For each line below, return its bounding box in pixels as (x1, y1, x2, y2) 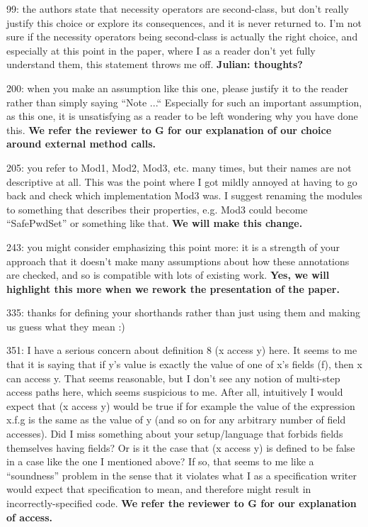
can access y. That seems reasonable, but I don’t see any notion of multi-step (6, 370, 340, 385)
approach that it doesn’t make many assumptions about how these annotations (6, 253, 350, 268)
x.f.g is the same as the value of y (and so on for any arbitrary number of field (6, 412, 346, 427)
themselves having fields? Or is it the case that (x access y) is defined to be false (6, 440, 355, 455)
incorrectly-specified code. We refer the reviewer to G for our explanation (6, 496, 357, 510)
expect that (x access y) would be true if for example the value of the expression (6, 398, 355, 413)
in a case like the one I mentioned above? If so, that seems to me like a (6, 454, 314, 469)
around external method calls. (6, 136, 156, 151)
